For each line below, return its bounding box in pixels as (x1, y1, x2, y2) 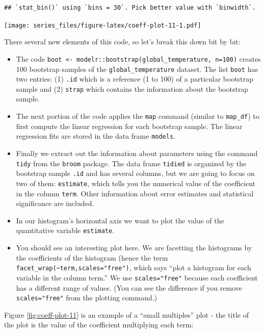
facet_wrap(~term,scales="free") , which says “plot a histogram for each (16, 262, 251, 273)
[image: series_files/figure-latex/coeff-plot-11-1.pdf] (4, 21, 201, 29)
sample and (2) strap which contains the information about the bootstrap (16, 83, 249, 94)
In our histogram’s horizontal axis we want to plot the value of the (16, 215, 224, 225)
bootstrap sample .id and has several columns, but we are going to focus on (16, 168, 255, 178)
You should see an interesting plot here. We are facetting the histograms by (16, 242, 252, 253)
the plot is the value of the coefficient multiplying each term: (4, 319, 194, 330)
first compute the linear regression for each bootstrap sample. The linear (16, 120, 243, 131)
